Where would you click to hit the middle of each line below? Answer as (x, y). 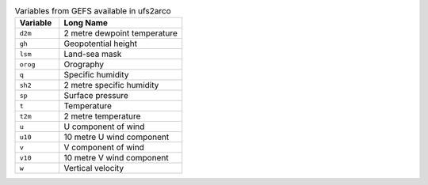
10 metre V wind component (117, 158)
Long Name (86, 23)
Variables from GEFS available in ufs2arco (93, 11)
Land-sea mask (93, 54)
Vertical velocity (94, 168)
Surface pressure (96, 96)
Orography (84, 65)
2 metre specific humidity (111, 85)
